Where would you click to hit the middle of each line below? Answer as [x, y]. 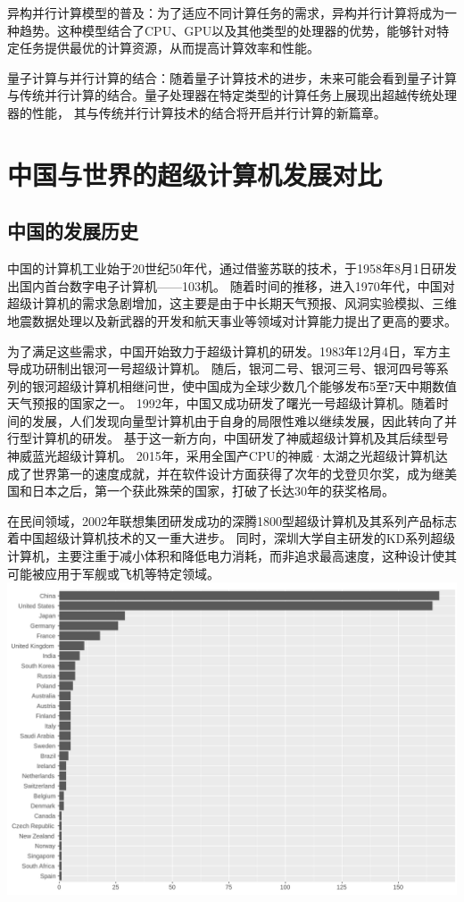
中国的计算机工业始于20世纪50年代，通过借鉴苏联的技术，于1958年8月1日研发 [232, 268]
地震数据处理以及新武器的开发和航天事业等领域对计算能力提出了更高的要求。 [232, 320]
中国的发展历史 [73, 231]
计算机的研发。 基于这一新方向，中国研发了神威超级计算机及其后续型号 [240, 438]
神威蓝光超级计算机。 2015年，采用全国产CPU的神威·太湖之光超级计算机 [221, 456]
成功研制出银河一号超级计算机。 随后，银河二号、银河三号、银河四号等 [228, 368]
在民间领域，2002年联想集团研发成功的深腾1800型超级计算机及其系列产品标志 [232, 520]
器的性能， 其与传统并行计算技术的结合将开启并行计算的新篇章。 [197, 112]
